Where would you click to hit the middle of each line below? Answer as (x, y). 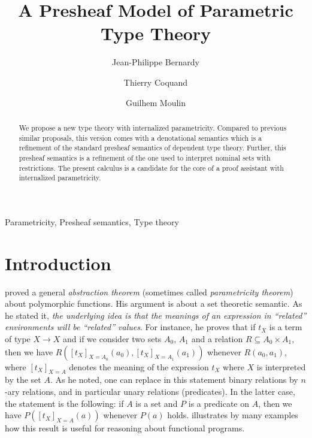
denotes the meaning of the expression (139, 366)
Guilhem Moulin (156, 102)
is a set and (157, 403)
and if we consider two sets (112, 338)
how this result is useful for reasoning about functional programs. (125, 428)
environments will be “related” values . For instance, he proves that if (130, 327)
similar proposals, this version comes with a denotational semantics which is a (140, 138)
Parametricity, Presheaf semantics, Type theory (92, 221)
